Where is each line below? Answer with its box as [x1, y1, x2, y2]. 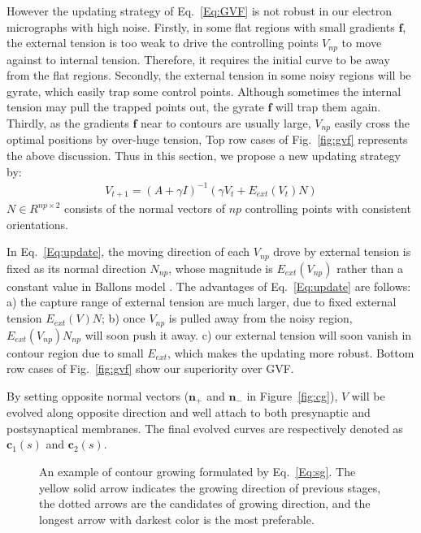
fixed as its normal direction [7, 259, 146, 276]
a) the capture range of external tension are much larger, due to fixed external [7, 293, 397, 310]
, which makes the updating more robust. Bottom [167, 344, 414, 361]
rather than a [336, 259, 403, 276]
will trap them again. [276, 98, 381, 115]
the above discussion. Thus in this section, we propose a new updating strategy [7, 147, 401, 164]
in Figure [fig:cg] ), [246, 387, 338, 404]
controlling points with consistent [245, 200, 411, 217]
